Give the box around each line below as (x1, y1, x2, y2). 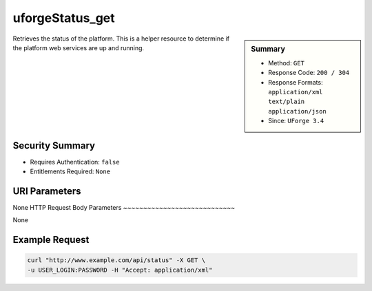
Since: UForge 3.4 (268, 117, 324, 125)
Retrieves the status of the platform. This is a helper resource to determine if (12, 34, 230, 43)
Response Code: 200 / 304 (268, 69, 350, 77)
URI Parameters (12, 185, 82, 197)
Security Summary (12, 140, 96, 151)
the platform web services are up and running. (12, 43, 145, 52)
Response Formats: (268, 78, 323, 86)
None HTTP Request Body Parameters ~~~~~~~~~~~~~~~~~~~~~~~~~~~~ (12, 203, 236, 211)
